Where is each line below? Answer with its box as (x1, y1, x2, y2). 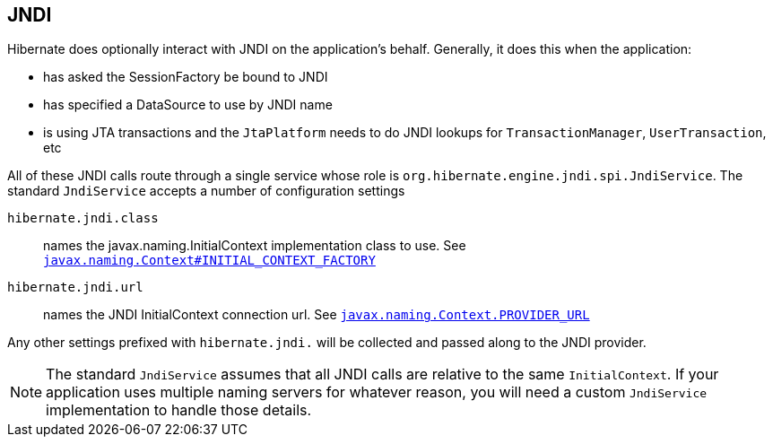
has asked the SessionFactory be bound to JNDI (43, 69, 328, 85)
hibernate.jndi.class (7, 211, 159, 226)
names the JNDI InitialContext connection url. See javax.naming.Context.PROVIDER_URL (43, 307, 590, 323)
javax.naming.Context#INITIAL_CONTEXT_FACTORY (43, 253, 376, 268)
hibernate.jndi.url (7, 280, 143, 295)
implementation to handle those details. (46, 401, 312, 420)
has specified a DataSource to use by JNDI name (43, 97, 333, 113)
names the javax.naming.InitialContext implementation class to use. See (43, 238, 466, 254)
